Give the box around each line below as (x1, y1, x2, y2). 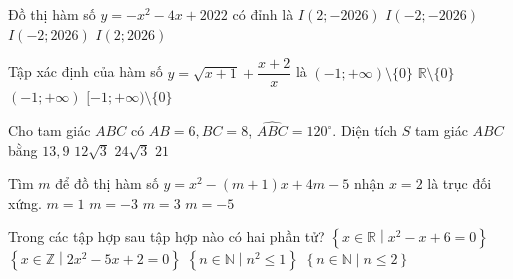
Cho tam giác (8, 120, 91, 141)
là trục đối (427, 173, 492, 194)
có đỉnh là (232, 4, 294, 24)
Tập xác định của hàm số (8, 61, 163, 82)
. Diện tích (332, 120, 398, 141)
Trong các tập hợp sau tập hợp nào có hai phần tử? (8, 226, 325, 247)
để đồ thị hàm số (55, 173, 159, 194)
